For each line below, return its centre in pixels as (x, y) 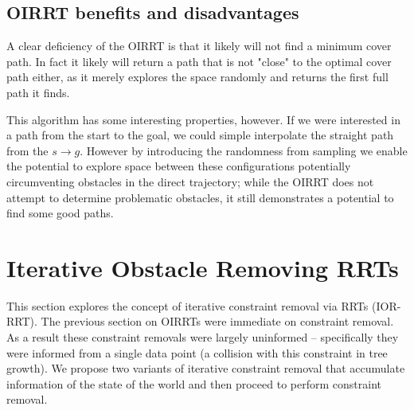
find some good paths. (60, 213)
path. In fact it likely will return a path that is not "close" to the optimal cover (199, 61)
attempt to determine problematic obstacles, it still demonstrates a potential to (200, 197)
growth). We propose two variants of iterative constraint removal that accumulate (206, 368)
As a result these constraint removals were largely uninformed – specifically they (203, 337)
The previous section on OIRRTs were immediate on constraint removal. (217, 321)
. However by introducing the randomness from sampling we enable (244, 150)
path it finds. (38, 92)
